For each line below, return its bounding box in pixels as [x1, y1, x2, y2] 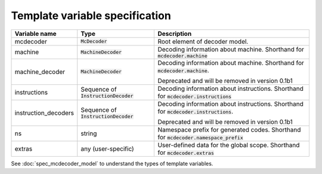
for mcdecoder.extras [157, 148, 214, 157]
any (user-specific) [80, 144, 134, 152]
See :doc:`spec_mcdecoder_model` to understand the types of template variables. [11, 160, 213, 167]
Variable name [14, 29, 57, 38]
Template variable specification [11, 9, 171, 22]
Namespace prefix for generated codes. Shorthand [157, 126, 301, 134]
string [80, 129, 97, 138]
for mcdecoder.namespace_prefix [157, 133, 244, 141]
